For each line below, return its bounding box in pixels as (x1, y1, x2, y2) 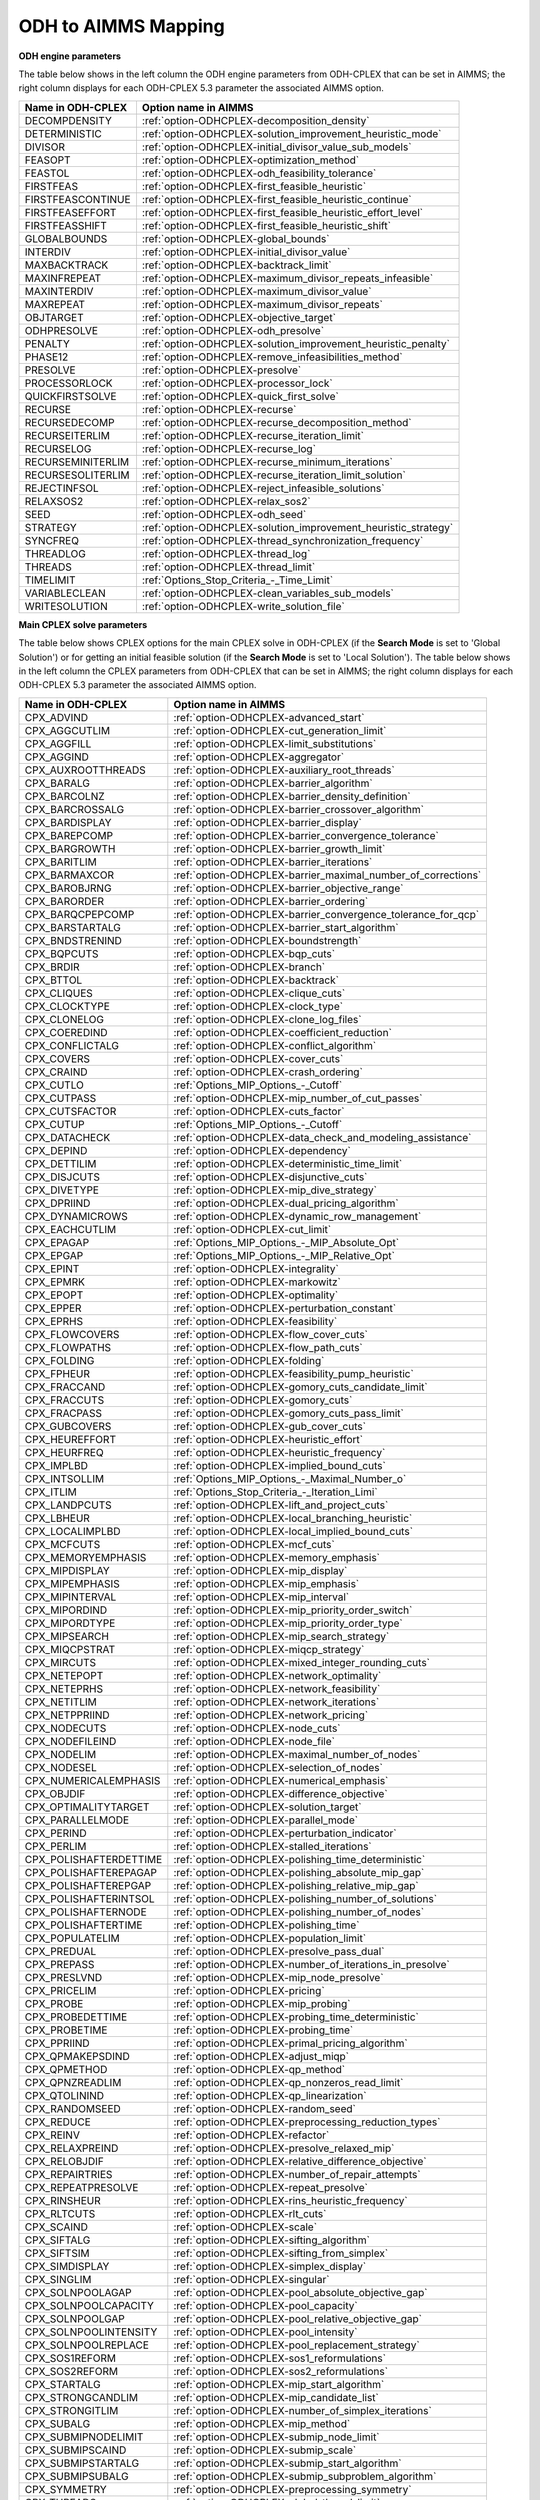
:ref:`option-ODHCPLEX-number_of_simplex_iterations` (173, 2403, 432, 2417)
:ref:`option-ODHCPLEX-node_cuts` (173, 1721, 341, 1735)
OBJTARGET (24, 310, 84, 324)
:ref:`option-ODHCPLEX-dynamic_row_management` (173, 1209, 422, 1223)
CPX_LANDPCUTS (24, 1498, 112, 1512)
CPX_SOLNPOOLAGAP (24, 2285, 132, 2299)
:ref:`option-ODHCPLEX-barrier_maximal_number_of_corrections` (173, 868, 482, 882)
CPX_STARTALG (24, 2377, 101, 2391)
